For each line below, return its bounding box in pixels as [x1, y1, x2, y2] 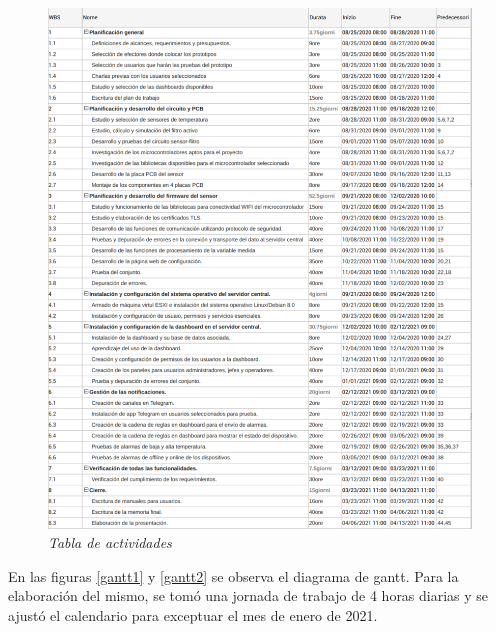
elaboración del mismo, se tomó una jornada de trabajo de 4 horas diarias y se [8, 585, 489, 606]
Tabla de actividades [48, 532, 172, 553]
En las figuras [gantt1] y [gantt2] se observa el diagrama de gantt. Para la [8, 565, 459, 586]
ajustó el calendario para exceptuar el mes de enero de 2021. [8, 605, 378, 626]
